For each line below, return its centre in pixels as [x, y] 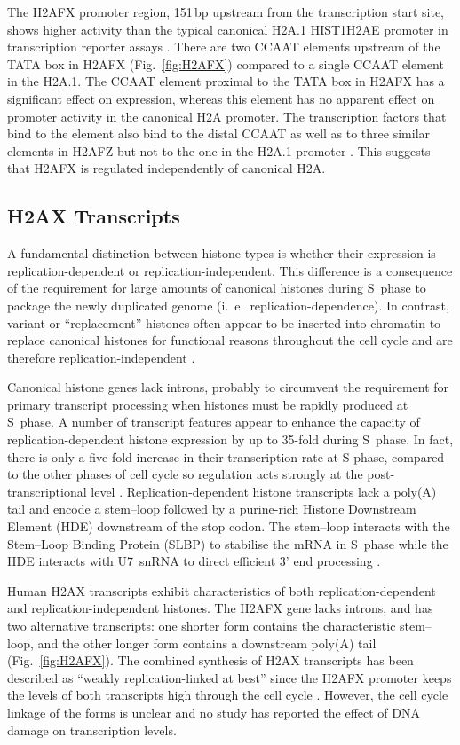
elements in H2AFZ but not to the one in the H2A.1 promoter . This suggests [219, 150]
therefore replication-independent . [101, 357]
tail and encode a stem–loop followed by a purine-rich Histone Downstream [212, 509]
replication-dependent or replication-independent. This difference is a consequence [230, 270]
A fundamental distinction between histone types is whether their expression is [222, 253]
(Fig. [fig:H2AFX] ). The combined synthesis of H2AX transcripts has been [210, 660]
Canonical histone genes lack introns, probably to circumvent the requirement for [228, 387]
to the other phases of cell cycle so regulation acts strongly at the [185, 474]
